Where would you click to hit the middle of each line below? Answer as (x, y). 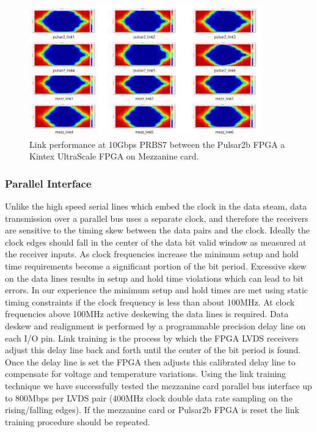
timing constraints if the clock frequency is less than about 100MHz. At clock (150, 302)
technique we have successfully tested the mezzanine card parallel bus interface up (158, 385)
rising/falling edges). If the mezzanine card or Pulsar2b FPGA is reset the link (152, 410)
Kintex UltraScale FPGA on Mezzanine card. (114, 156)
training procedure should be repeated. (78, 421)
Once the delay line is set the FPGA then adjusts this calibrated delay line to (150, 361)
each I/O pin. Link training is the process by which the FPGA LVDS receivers (152, 338)
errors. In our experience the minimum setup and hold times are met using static (157, 290)
